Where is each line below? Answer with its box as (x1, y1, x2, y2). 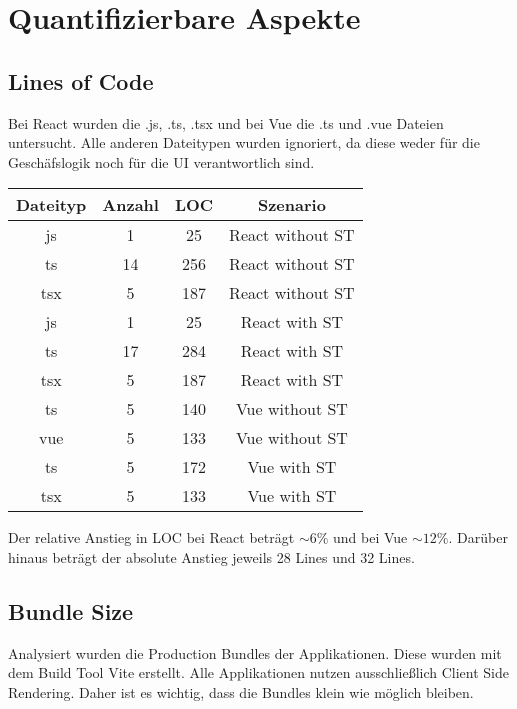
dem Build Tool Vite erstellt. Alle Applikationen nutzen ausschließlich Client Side (8, 662, 509, 683)
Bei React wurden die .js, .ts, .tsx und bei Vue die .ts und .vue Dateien (8, 112, 444, 133)
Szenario (257, 193, 326, 217)
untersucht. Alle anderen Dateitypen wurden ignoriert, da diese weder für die (8, 132, 480, 153)
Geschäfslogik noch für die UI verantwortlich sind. (8, 151, 315, 172)
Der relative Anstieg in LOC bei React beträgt (8, 527, 295, 548)
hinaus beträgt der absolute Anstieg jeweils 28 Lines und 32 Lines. (8, 546, 415, 567)
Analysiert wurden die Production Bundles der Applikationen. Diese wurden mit (8, 642, 502, 663)
